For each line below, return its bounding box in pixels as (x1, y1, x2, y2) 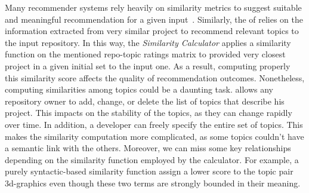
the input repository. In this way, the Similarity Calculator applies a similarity (5, 36, 291, 48)
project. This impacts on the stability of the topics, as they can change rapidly (5, 106, 292, 119)
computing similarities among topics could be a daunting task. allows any (5, 83, 273, 96)
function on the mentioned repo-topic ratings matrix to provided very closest (5, 48, 286, 60)
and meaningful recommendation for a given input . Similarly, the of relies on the (5, 13, 304, 25)
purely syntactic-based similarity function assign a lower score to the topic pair (5, 165, 293, 177)
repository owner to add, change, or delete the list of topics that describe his (5, 94, 285, 107)
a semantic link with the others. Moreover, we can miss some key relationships (5, 142, 291, 154)
